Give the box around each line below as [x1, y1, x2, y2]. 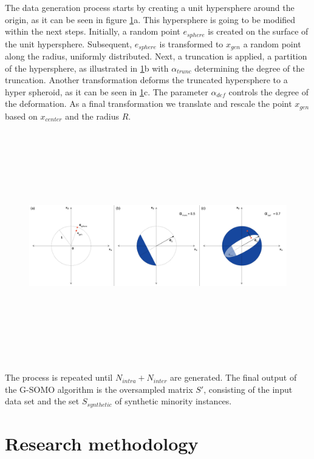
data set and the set [5, 395, 80, 407]
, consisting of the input [203, 382, 293, 395]
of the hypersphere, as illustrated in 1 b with [5, 61, 169, 74]
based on [5, 109, 38, 122]
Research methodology [5, 430, 199, 455]
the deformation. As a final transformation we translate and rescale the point [5, 97, 292, 110]
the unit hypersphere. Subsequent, [5, 37, 132, 50]
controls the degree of [228, 85, 309, 98]
